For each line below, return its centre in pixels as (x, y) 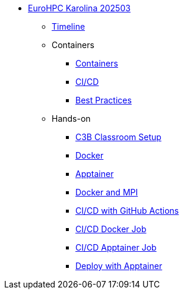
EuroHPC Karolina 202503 (79, 8)
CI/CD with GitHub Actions (127, 211)
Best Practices (104, 100)
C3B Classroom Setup (118, 137)
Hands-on (71, 118)
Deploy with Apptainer (119, 266)
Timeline (69, 26)
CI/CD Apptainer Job (116, 247)
